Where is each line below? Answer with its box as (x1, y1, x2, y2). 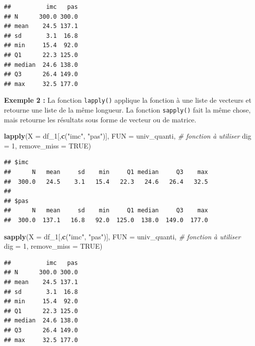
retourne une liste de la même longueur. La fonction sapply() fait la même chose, (4, 105, 251, 115)
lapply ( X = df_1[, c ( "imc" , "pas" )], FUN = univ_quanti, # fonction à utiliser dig (4, 131, 252, 141)
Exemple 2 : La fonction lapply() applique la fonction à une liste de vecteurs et (4, 95, 252, 105)
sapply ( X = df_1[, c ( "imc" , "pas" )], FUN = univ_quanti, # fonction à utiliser (4, 231, 241, 241)
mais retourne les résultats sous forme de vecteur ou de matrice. (4, 114, 197, 124)
